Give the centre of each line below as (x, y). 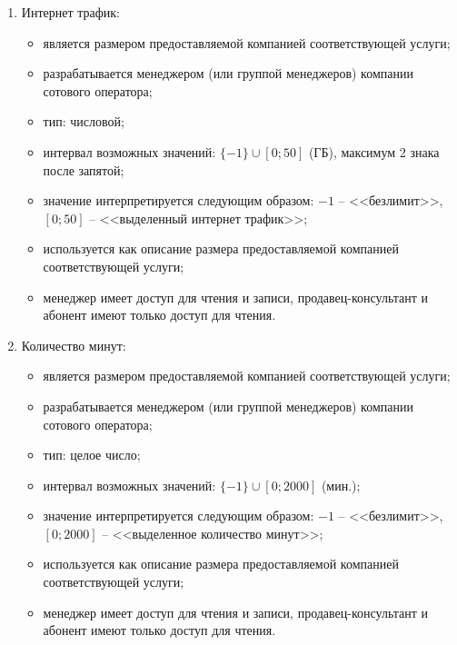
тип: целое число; (92, 455)
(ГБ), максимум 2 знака (374, 151)
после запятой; (84, 169)
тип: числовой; (84, 121)
